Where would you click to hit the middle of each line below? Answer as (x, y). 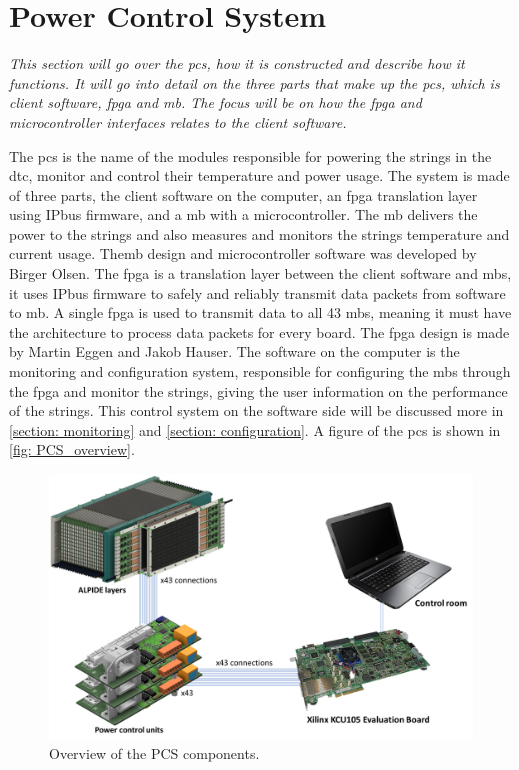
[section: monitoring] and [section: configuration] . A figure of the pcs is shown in (255, 429)
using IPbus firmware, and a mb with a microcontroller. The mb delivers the (243, 214)
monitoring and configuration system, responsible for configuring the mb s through (260, 371)
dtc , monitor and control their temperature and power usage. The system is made (259, 175)
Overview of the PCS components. (154, 753)
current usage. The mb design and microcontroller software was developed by (243, 253)
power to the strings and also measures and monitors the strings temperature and (259, 233)
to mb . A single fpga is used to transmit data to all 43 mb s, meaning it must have (260, 312)
